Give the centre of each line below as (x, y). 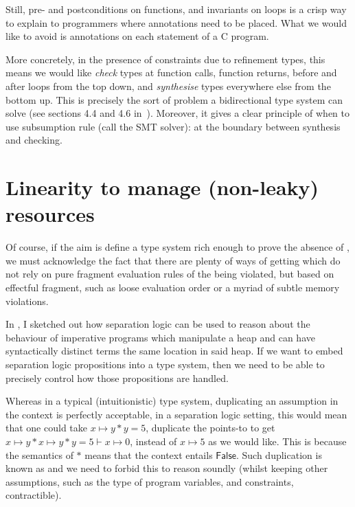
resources (50, 214)
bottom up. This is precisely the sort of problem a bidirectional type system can (174, 99)
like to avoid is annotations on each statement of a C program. (137, 36)
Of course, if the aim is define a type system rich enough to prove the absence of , (177, 247)
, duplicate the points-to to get (210, 428)
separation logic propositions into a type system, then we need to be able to (165, 364)
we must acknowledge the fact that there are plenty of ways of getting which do (173, 260)
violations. (27, 301)
